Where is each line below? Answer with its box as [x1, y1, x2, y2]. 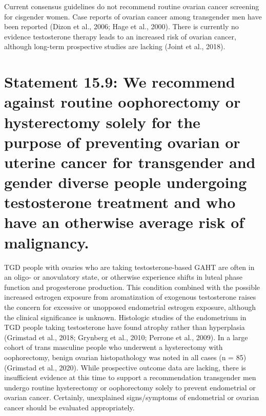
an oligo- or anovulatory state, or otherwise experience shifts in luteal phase [4, 272, 242, 282]
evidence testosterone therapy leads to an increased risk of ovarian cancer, [4, 31, 236, 41]
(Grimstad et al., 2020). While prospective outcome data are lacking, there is [4, 362, 246, 372]
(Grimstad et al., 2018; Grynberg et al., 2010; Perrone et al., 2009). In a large [4, 331, 248, 342]
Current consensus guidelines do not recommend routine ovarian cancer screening [4, 1, 259, 11]
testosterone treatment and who [4, 192, 236, 213]
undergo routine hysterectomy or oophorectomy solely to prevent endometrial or [4, 382, 256, 392]
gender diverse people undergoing [4, 172, 247, 193]
